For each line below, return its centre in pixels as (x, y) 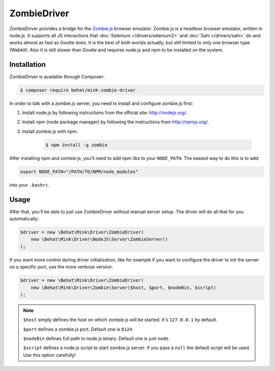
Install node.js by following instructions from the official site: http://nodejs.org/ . (105, 113)
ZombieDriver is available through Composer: (57, 76)
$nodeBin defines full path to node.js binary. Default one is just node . (97, 338)
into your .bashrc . (29, 185)
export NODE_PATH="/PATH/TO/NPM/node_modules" (79, 171)
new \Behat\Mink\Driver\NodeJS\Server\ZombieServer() (99, 239)
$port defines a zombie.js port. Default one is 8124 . (78, 329)
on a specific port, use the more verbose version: (61, 267)
